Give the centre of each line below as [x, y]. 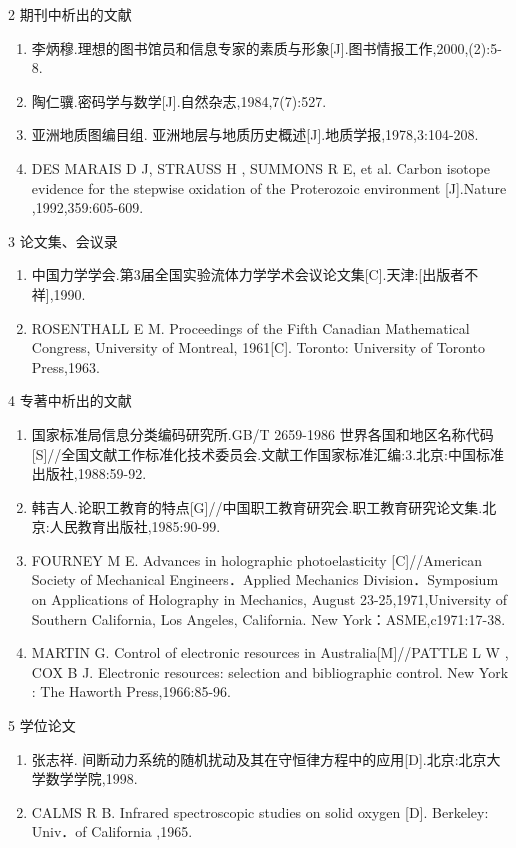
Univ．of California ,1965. [112, 831]
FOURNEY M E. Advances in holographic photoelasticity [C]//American [256, 559]
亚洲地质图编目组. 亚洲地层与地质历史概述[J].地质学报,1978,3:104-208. [255, 134]
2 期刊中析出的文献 [70, 14]
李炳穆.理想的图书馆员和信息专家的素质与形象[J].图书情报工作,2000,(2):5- [266, 47]
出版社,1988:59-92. [89, 473]
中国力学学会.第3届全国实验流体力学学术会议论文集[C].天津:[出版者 [248, 274]
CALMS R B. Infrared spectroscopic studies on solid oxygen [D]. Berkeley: [260, 811]
